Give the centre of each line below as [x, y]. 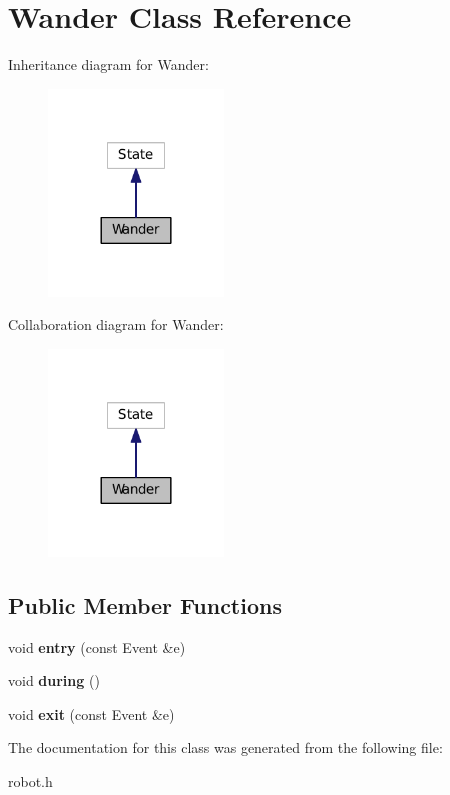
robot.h [30, 781]
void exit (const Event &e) [91, 713]
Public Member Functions [145, 604]
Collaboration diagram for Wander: [116, 324]
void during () [54, 680]
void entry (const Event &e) [97, 646]
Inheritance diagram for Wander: [108, 64]
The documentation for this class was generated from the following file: [225, 747]
